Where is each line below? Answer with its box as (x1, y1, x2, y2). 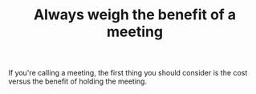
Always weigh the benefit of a (33, 6, 237, 24)
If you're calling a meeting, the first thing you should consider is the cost (8, 68, 248, 78)
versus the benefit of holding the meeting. (8, 76, 147, 86)
